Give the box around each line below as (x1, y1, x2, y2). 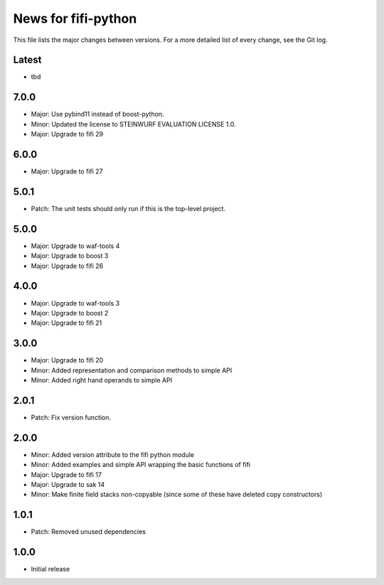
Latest (13, 54, 42, 66)
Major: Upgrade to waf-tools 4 (31, 242, 120, 250)
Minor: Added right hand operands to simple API (31, 376, 173, 385)
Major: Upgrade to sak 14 (31, 481, 105, 488)
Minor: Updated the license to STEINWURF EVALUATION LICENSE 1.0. (31, 119, 236, 128)
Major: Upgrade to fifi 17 (31, 470, 102, 479)
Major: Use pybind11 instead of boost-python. (31, 110, 164, 119)
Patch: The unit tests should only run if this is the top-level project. (31, 204, 226, 213)
